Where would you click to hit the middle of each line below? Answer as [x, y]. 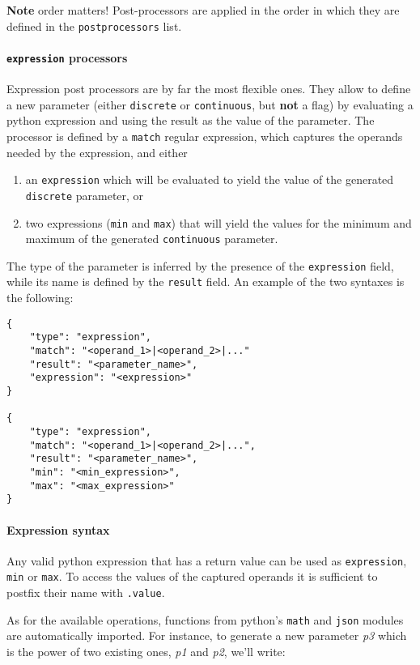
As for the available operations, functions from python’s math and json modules [205, 619]
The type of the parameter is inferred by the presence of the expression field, [200, 265]
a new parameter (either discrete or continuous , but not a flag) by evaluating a [210, 104]
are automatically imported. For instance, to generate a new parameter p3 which [207, 635]
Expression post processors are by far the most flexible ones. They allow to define [209, 89]
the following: [40, 298]
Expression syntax [58, 529]
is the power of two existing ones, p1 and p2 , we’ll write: [146, 651]
